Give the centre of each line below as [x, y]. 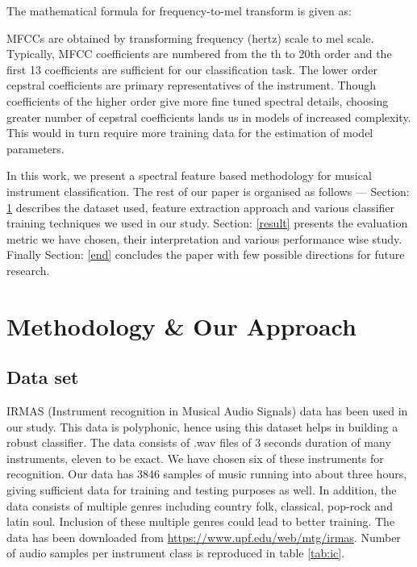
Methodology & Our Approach [181, 325]
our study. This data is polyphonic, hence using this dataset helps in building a [202, 426]
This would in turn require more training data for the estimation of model [190, 133]
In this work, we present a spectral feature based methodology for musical [189, 175]
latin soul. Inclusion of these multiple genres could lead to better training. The [201, 521]
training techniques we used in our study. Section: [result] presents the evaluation [207, 223]
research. [28, 270]
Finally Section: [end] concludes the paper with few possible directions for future [206, 254]
